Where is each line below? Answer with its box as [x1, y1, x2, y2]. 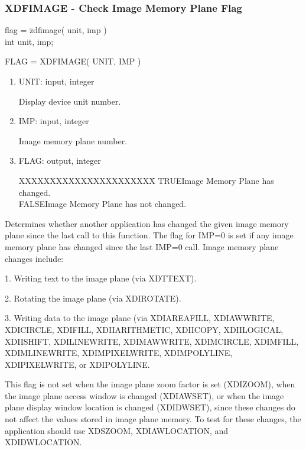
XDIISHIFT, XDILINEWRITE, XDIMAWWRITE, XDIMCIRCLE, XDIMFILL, [5, 335, 299, 347]
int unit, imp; [5, 35, 54, 47]
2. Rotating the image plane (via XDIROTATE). [5, 292, 181, 304]
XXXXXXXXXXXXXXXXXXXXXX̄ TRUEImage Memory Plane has [18, 174, 274, 186]
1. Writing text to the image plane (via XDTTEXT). [5, 272, 197, 284]
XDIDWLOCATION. [5, 436, 82, 448]
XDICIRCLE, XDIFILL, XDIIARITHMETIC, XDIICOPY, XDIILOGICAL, [5, 323, 284, 335]
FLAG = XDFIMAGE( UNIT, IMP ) [5, 55, 141, 67]
